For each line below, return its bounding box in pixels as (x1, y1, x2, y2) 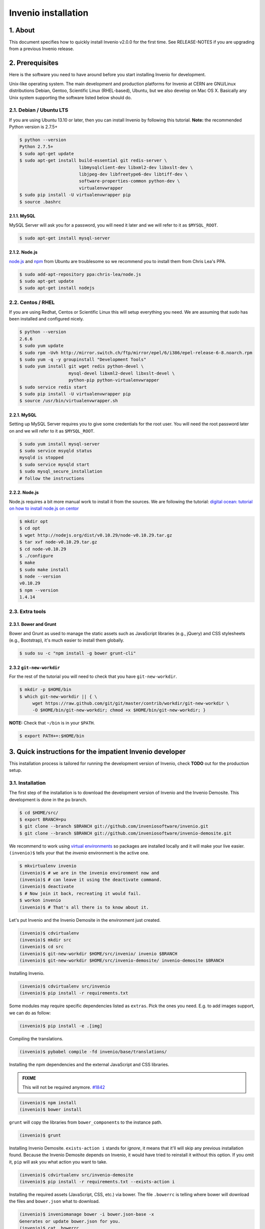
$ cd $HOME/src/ (19, 810, 59, 816)
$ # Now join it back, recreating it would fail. (19, 890, 141, 896)
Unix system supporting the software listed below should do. (9, 94, 132, 100)
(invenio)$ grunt (19, 1132, 61, 1138)
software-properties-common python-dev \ (79, 178, 180, 184)
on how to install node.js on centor (9, 505, 79, 511)
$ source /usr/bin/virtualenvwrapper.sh (19, 398, 118, 404)
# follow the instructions (19, 475, 84, 481)
